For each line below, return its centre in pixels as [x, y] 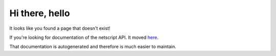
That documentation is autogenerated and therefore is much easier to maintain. [93, 47]
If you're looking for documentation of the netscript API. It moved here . [84, 37]
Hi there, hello [40, 13]
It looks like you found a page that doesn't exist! [60, 28]
